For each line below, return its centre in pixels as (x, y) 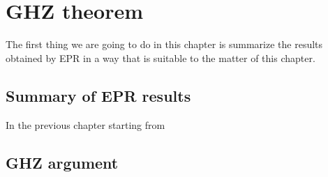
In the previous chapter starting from (85, 124)
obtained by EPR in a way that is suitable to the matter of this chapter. (161, 57)
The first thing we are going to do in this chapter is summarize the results (164, 44)
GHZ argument (62, 162)
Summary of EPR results (98, 95)
